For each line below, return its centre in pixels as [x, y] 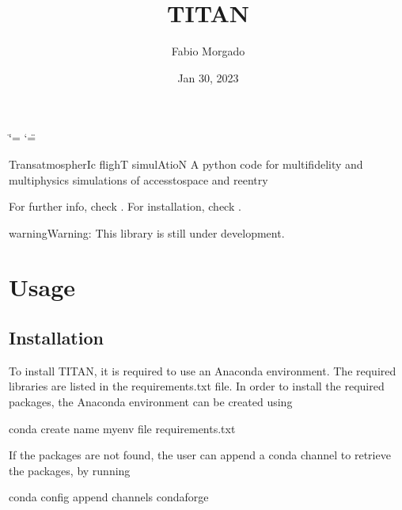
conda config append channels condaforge [109, 497]
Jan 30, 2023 [208, 77]
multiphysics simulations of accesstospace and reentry [138, 179]
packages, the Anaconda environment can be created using [151, 402]
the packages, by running [70, 470]
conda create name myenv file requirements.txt [122, 428]
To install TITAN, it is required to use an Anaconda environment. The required [203, 370]
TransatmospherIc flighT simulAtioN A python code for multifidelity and [186, 164]
